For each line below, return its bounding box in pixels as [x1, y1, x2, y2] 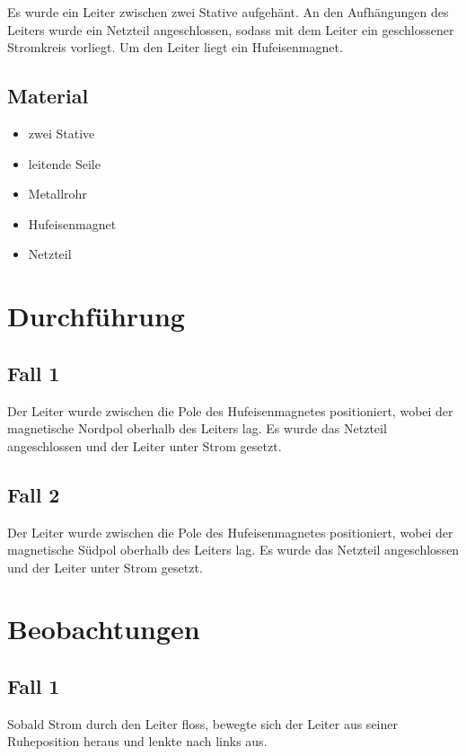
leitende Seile [28, 154, 101, 173]
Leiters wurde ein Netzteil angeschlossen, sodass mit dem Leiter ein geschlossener [7, 20, 454, 39]
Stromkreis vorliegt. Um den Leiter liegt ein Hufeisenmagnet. [7, 38, 343, 57]
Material [7, 82, 89, 110]
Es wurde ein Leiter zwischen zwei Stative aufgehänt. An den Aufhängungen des [7, 3, 449, 21]
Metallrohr [28, 184, 87, 203]
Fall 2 [7, 480, 60, 508]
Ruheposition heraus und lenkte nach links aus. [7, 732, 268, 751]
